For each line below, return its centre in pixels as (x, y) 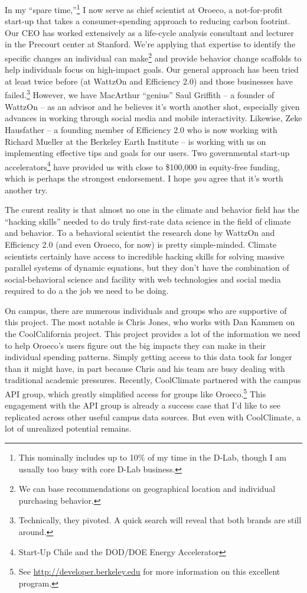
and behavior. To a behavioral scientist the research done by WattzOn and (140, 233)
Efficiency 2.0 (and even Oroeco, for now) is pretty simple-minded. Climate (141, 244)
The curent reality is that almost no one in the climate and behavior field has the (152, 210)
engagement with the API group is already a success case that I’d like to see (143, 405)
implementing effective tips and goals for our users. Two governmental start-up (147, 153)
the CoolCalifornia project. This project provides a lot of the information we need (153, 334)
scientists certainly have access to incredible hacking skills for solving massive (145, 256)
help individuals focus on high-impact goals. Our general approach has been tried (152, 69)
